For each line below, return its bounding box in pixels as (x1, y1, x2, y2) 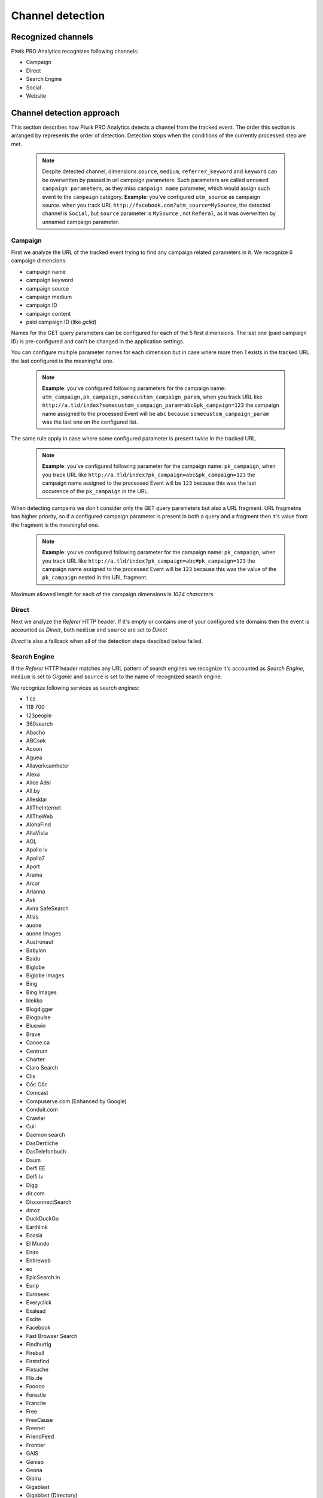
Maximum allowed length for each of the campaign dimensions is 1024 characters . (11, 590, 215, 597)
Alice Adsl (26, 779, 51, 786)
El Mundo (26, 1240, 50, 1248)
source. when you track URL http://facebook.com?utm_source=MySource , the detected (42, 201, 271, 209)
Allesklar (26, 796, 48, 803)
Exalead (26, 1307, 46, 1315)
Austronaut (26, 938, 54, 946)
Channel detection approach (11, 108, 120, 118)
